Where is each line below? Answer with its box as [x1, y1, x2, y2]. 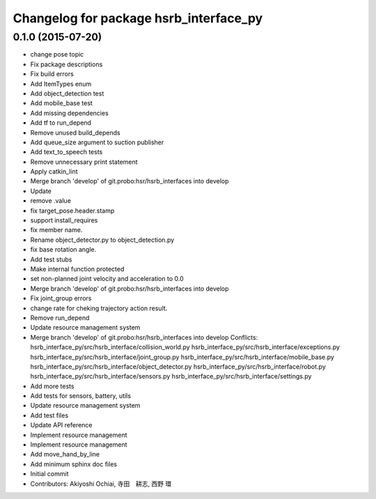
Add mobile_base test [30, 99, 93, 107]
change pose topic [30, 50, 84, 59]
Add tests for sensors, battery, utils [30, 392, 132, 400]
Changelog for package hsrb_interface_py [13, 10, 263, 26]
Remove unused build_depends [30, 128, 121, 137]
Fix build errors [30, 70, 75, 78]
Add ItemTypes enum [30, 79, 92, 88]
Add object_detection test [30, 89, 104, 98]
